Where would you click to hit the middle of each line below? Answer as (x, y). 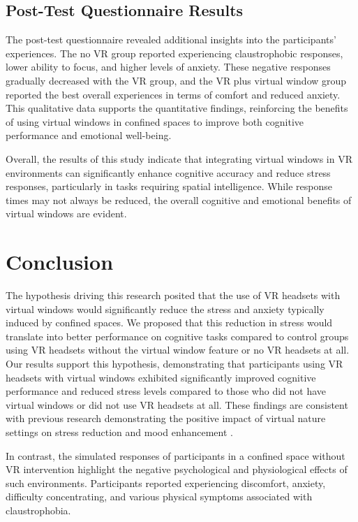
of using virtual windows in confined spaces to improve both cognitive (155, 121)
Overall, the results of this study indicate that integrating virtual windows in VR (179, 158)
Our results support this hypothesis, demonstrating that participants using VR (174, 364)
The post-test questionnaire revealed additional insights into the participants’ (171, 39)
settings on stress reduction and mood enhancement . (119, 432)
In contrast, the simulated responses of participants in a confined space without (176, 455)
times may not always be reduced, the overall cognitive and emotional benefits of (179, 200)
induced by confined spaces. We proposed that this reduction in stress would (169, 322)
